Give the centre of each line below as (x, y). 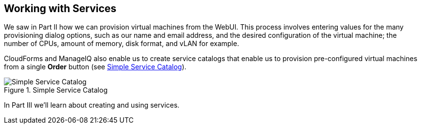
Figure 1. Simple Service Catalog (56, 90)
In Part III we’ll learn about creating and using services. (92, 105)
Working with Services (60, 8)
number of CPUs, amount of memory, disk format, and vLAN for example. (122, 44)
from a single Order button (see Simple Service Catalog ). (95, 67)
